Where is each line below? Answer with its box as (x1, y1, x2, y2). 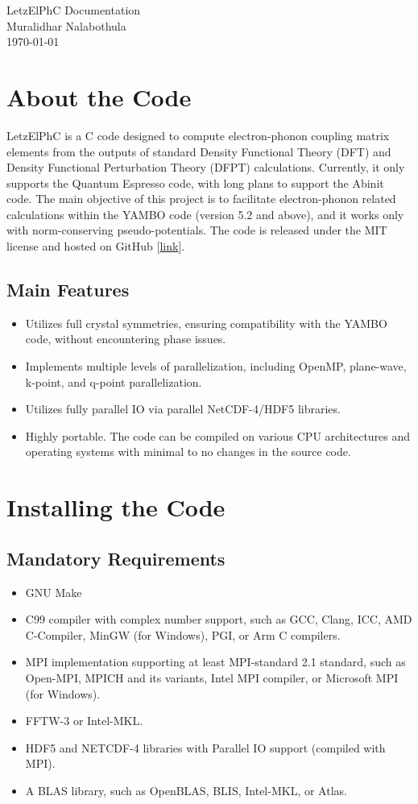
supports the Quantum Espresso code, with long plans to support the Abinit (6, 174, 384, 191)
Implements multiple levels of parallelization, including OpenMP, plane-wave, (25, 358, 407, 375)
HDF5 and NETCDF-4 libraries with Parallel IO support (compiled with (25, 739, 386, 756)
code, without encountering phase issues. (25, 330, 226, 347)
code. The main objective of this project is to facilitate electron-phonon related (6, 190, 396, 207)
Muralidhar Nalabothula (6, 17, 126, 34)
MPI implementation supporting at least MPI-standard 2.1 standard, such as (25, 653, 406, 670)
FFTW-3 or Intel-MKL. (25, 712, 143, 729)
